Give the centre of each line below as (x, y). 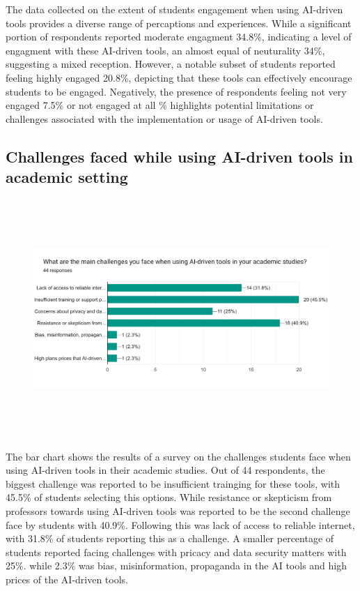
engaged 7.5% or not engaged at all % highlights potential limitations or (160, 105)
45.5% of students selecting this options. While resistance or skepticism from (169, 497)
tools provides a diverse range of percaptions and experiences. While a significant (179, 23)
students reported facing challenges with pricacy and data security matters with (176, 552)
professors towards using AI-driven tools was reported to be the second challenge (178, 511)
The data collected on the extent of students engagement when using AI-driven (174, 9)
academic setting (67, 177)
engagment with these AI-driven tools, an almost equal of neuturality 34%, (165, 50)
